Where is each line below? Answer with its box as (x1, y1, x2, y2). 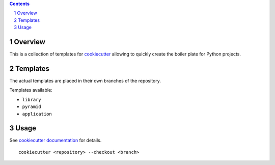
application (22, 111, 52, 117)
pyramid (22, 104, 42, 109)
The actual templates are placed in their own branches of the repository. (9, 77, 161, 84)
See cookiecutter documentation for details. (9, 137, 102, 144)
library (22, 97, 42, 102)
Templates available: (9, 87, 53, 93)
